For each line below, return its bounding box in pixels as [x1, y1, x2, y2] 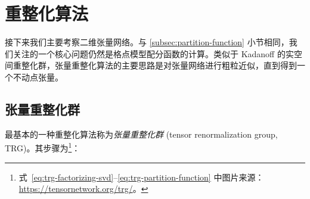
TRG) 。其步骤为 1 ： [5, 140, 80, 154]
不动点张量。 [13, 70, 63, 83]
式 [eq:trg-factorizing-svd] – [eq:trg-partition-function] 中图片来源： [18, 170, 264, 183]
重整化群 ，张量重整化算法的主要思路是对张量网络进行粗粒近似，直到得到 [13, 59, 297, 71]
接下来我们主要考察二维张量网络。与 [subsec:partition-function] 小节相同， [5, 36, 289, 48]
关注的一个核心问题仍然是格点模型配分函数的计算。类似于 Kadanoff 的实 [13, 47, 294, 60]
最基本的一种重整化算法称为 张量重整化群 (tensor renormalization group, [5, 128, 278, 140]
